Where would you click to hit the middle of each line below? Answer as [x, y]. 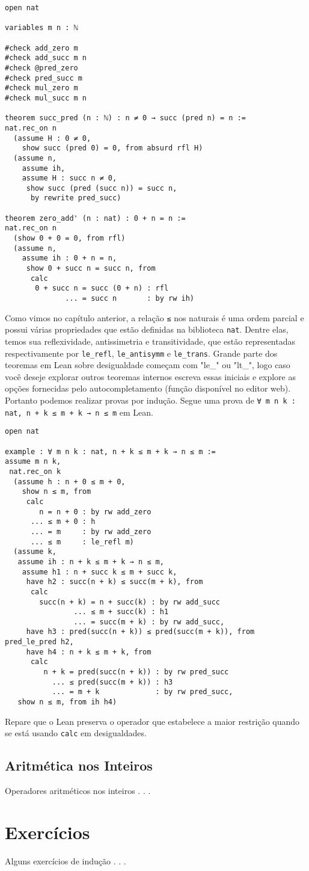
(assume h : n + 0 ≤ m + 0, [69, 482]
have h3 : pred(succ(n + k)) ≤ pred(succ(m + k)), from [140, 632]
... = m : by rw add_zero [91, 531]
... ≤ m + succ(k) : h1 [121, 612]
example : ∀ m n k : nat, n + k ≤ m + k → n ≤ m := [110, 451]
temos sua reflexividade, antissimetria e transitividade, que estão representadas [150, 341]
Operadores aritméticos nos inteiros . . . [78, 791]
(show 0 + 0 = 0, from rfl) [69, 239]
